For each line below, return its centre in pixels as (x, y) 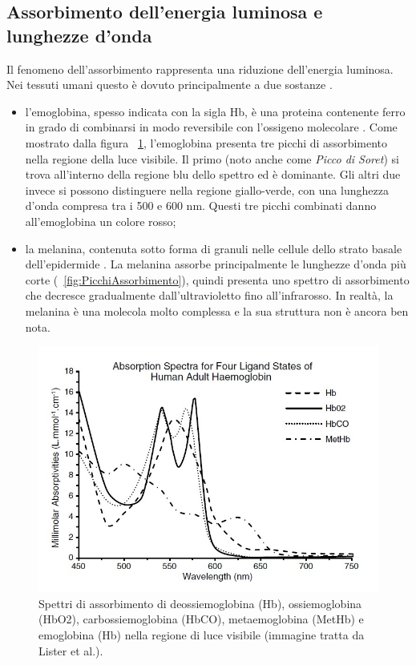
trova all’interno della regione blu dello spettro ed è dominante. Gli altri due (213, 174)
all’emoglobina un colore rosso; (101, 221)
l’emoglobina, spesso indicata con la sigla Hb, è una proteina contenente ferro (215, 111)
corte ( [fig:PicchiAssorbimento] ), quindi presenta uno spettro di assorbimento (217, 279)
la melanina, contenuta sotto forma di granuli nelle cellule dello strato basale (214, 248)
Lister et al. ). (71, 650)
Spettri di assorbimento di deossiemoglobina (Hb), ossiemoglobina (200, 603)
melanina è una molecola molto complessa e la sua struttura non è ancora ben (217, 310)
